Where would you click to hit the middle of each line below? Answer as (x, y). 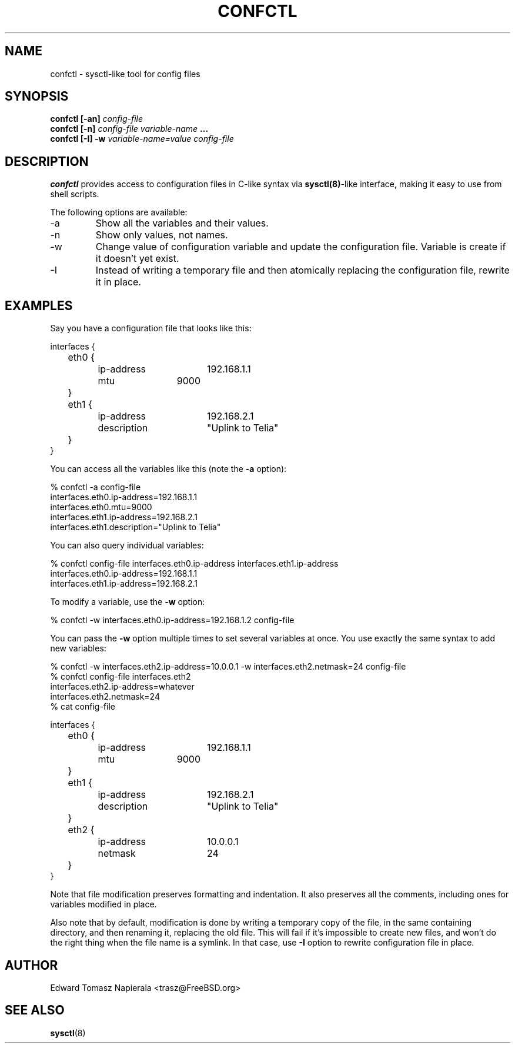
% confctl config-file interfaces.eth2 (121, 677)
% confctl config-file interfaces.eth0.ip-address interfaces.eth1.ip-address (194, 564)
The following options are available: (119, 212)
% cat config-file (83, 707)
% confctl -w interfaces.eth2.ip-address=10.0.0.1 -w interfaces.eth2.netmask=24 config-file (228, 667)
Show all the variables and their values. (182, 223)
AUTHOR (31, 965)
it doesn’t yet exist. (137, 259)
